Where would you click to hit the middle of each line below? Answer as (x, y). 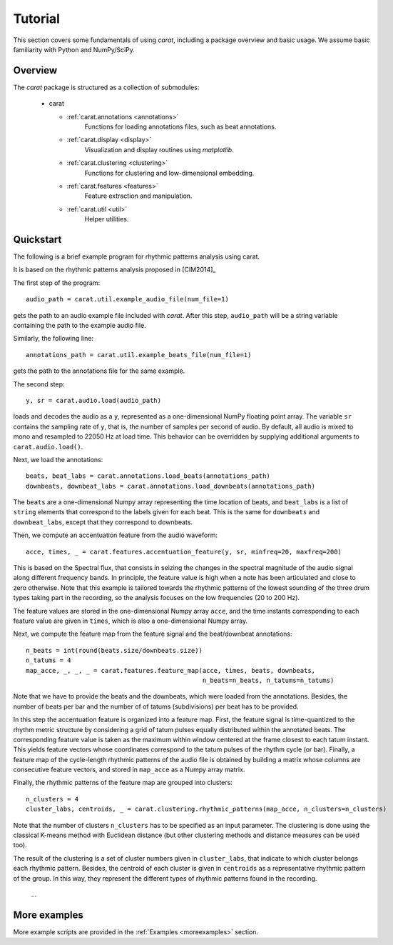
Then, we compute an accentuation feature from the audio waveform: (115, 535)
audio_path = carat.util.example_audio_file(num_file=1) (128, 299)
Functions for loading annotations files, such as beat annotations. (180, 127)
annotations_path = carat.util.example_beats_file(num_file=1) (139, 355)
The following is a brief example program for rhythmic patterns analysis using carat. (137, 256)
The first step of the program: (57, 283)
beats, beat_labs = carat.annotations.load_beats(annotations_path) (148, 476)
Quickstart (37, 239)
